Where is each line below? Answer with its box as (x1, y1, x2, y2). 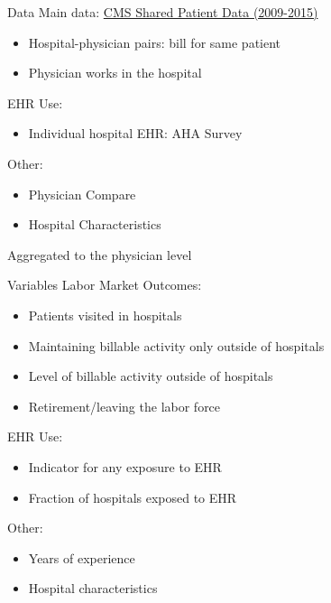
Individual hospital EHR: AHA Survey (28, 124, 243, 143)
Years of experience (28, 548, 135, 567)
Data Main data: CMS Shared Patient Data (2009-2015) (7, 3, 318, 21)
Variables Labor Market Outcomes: (7, 275, 202, 294)
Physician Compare (28, 184, 136, 203)
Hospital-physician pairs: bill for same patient (28, 32, 281, 51)
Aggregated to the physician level (7, 245, 192, 264)
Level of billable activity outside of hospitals (28, 366, 273, 385)
